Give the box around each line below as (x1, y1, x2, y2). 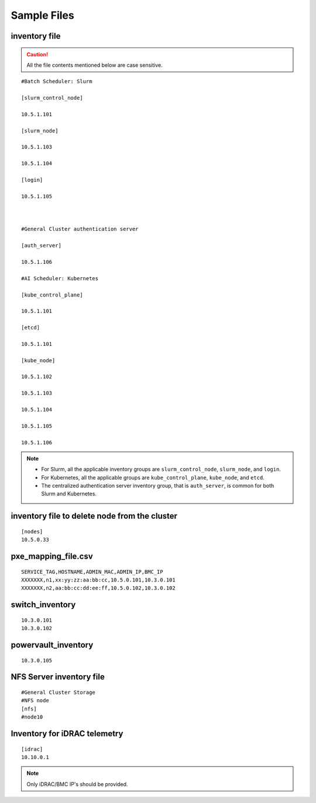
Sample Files (11, 9, 74, 22)
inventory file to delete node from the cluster (11, 511, 178, 521)
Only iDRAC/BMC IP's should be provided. (26, 780, 128, 788)
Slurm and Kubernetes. (41, 490, 97, 498)
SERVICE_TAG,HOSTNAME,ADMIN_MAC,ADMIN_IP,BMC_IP (21, 569, 163, 575)
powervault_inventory (11, 640, 94, 650)
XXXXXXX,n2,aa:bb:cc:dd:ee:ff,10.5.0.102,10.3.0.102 (21, 585, 176, 591)
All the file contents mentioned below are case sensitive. (26, 62, 163, 69)
